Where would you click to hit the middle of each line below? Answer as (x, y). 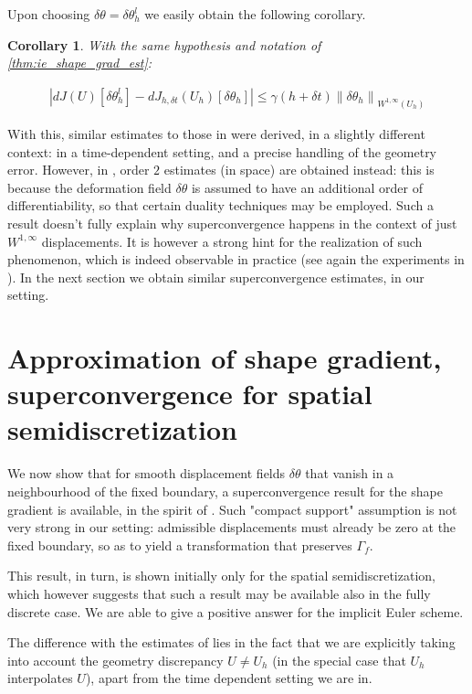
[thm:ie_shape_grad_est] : (80, 63)
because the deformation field (89, 187)
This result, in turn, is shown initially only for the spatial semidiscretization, (221, 576)
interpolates (40, 678)
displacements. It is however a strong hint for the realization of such (232, 241)
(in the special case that (339, 660)
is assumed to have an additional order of (307, 187)
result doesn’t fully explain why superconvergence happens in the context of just (232, 223)
